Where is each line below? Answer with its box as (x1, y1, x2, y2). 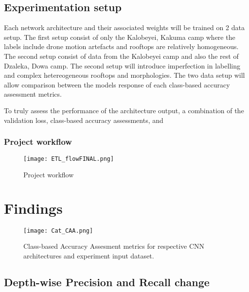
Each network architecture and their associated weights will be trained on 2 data (4, 22, 245, 33)
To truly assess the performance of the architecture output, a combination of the (4, 105, 244, 115)
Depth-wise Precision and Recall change (4, 274, 210, 289)
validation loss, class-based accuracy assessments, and (4, 115, 163, 125)
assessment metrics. (4, 89, 62, 99)
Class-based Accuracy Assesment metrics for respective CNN (23, 241, 205, 251)
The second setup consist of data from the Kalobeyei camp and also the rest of (4, 51, 239, 61)
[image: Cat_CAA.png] (23, 227, 93, 234)
